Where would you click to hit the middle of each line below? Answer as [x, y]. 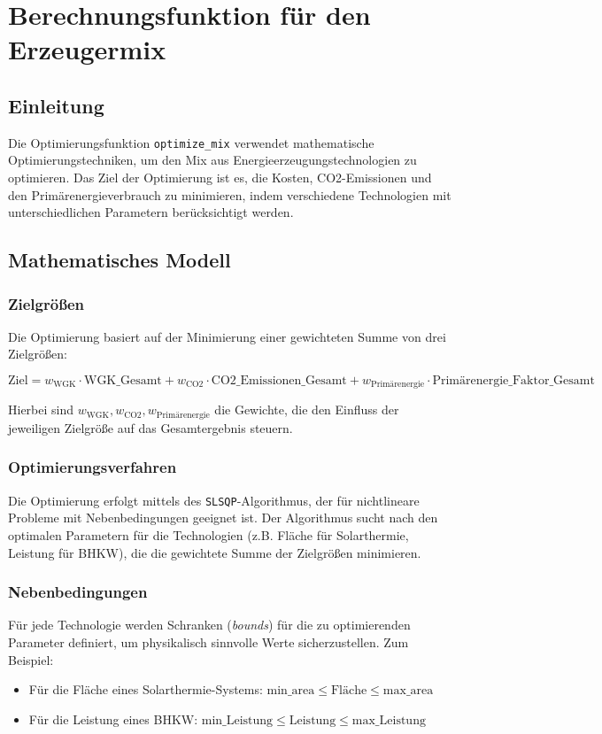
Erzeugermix [87, 49]
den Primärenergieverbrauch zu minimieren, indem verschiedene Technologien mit [230, 194]
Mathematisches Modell [120, 260]
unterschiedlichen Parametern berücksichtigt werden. [151, 212]
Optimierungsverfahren [93, 467]
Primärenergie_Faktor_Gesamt [513, 380]
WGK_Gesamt [123, 380]
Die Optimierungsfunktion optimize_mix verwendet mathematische [191, 142]
